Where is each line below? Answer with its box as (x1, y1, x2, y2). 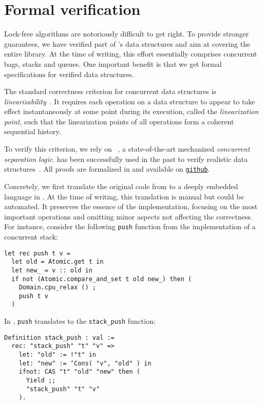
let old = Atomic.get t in (11, 258, 104, 266)
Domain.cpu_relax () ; (18, 284, 96, 291)
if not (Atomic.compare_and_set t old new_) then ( (11, 275, 192, 283)
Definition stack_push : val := (4, 334, 115, 341)
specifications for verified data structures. (4, 68, 134, 79)
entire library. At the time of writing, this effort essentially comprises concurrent (4, 48, 257, 59)
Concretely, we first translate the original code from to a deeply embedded (4, 180, 238, 191)
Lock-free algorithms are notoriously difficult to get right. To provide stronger (4, 28, 249, 39)
